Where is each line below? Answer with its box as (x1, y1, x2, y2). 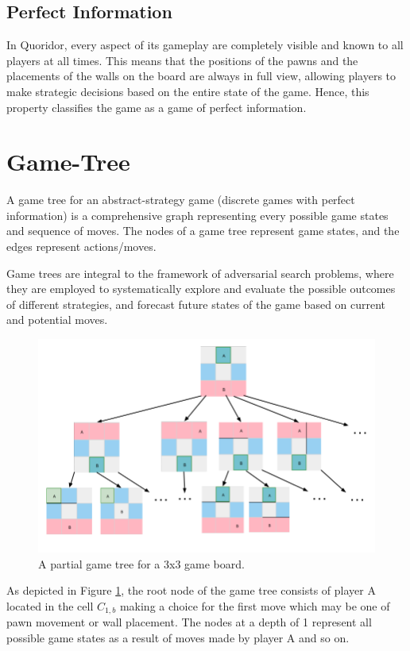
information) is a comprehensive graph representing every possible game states (6, 206, 389, 223)
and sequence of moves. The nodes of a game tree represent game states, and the (6, 222, 400, 239)
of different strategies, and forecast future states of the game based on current (6, 295, 386, 312)
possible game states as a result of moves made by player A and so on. (6, 629, 350, 645)
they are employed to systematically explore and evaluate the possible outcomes (6, 280, 396, 297)
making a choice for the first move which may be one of (119, 597, 390, 614)
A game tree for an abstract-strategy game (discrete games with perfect (6, 191, 355, 208)
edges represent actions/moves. (6, 238, 157, 255)
